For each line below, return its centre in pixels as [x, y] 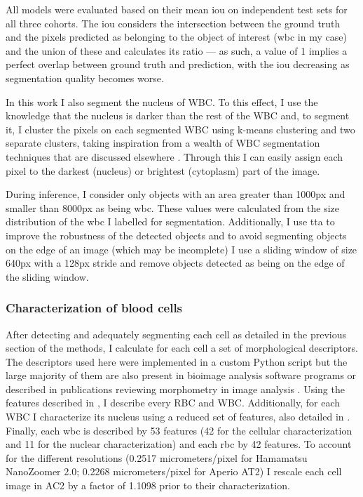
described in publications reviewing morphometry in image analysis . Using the [175, 389]
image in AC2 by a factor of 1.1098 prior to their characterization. [148, 485]
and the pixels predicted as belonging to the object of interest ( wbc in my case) [176, 37]
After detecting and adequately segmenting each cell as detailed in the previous [176, 334]
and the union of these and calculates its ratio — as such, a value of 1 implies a [177, 50]
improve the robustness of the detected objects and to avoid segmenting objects [176, 235]
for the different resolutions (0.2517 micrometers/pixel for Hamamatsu [157, 457]
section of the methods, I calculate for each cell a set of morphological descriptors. [182, 348]
